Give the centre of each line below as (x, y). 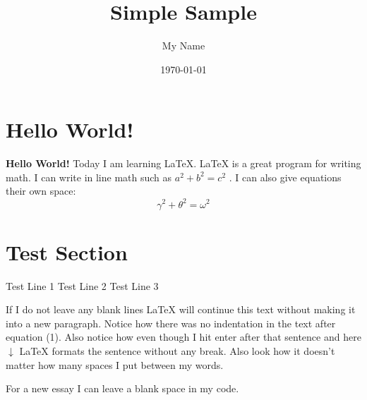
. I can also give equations (285, 177)
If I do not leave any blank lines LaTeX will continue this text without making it (181, 309)
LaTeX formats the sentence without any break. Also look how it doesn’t (177, 351)
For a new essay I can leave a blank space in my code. (122, 388)
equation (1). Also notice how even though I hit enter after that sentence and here (183, 337)
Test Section (67, 251)
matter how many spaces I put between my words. (115, 364)
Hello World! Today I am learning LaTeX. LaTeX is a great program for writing (183, 163)
